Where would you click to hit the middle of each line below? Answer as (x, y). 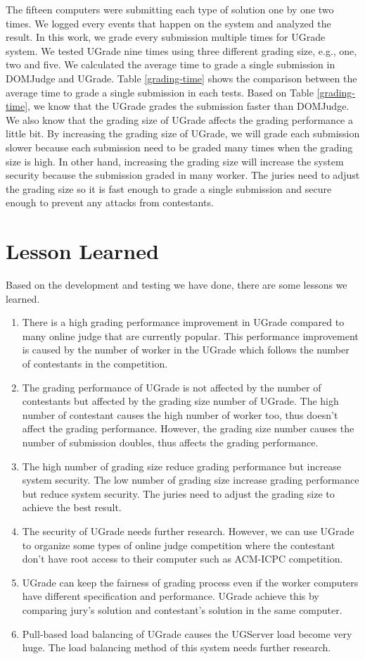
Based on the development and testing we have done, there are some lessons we (177, 285)
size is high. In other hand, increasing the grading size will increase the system (175, 161)
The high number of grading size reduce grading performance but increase (181, 466)
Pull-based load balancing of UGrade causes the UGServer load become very (187, 633)
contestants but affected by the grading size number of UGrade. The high (180, 401)
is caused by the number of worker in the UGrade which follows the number (186, 350)
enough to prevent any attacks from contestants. (110, 202)
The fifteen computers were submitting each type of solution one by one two (170, 9)
